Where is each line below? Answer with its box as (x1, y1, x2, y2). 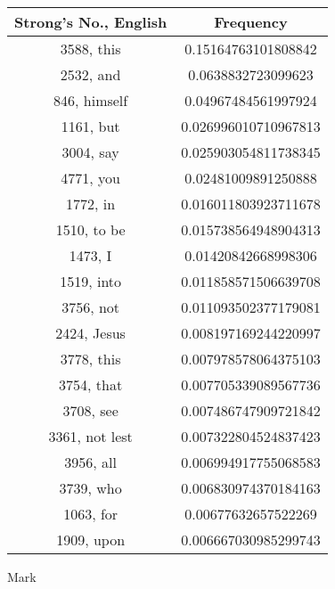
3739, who (59, 478, 122, 498)
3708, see (62, 400, 118, 421)
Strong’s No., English (14, 12, 167, 32)
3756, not (61, 297, 120, 317)
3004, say (61, 142, 119, 162)
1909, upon (56, 529, 126, 550)
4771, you (61, 168, 120, 188)
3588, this (60, 38, 121, 59)
